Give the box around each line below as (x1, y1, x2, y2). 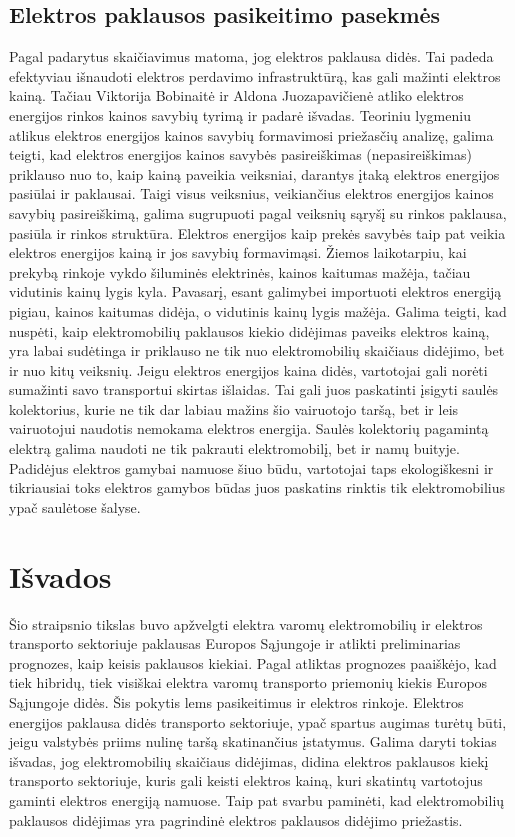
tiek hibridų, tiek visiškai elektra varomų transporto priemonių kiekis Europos (9, 672, 488, 693)
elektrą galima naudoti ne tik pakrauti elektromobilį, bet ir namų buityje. (9, 438, 460, 459)
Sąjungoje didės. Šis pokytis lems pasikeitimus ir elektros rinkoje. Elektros (9, 691, 464, 712)
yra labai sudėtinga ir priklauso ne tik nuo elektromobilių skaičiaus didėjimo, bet (9, 340, 505, 361)
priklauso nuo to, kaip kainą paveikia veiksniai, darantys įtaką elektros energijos (9, 163, 500, 184)
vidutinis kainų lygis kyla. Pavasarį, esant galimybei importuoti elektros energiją (9, 281, 502, 302)
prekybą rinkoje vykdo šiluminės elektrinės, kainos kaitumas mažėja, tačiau (9, 261, 471, 282)
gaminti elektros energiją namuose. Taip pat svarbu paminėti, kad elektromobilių (9, 789, 505, 810)
